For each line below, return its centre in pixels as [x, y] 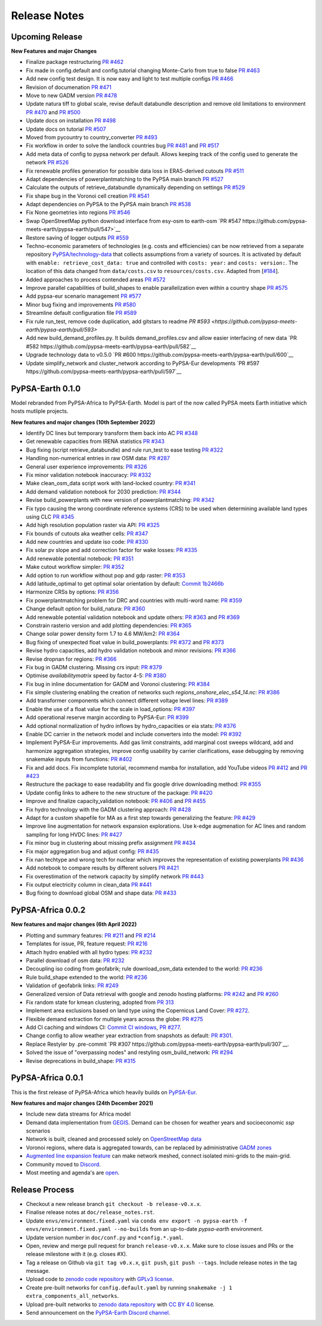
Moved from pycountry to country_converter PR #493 [92, 137]
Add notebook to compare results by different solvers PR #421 [102, 868]
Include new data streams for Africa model [78, 1114]
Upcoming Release [47, 37]
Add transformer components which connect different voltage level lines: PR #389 [127, 701]
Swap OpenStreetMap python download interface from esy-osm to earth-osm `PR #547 [134, 221]
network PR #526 [47, 163]
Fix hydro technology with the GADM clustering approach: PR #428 [109, 809]
